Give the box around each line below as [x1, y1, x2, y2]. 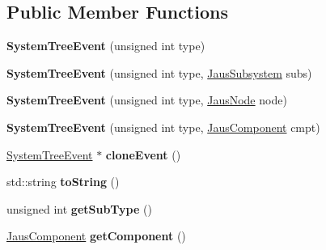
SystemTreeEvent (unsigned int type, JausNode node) [6, 91, 287, 108]
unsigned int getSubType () [6, 200, 152, 217]
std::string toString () [6, 173, 120, 190]
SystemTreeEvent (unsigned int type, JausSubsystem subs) [6, 64, 312, 81]
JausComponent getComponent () [6, 227, 186, 244]
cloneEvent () [105, 146, 181, 163]
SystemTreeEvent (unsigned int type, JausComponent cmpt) [6, 118, 320, 135]
